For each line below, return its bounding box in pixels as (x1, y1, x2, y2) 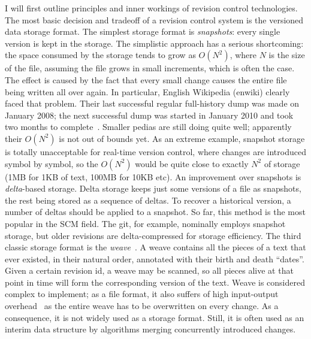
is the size (268, 49, 305, 61)
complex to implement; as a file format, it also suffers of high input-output (5, 287, 279, 300)
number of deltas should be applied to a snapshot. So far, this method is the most (5, 205, 306, 218)
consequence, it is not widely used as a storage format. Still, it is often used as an (5, 311, 304, 323)
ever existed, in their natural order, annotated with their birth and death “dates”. (5, 252, 304, 265)
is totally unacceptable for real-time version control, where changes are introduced (5, 145, 306, 158)
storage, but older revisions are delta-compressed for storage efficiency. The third (5, 229, 301, 241)
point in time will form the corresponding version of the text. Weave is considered (5, 276, 306, 288)
